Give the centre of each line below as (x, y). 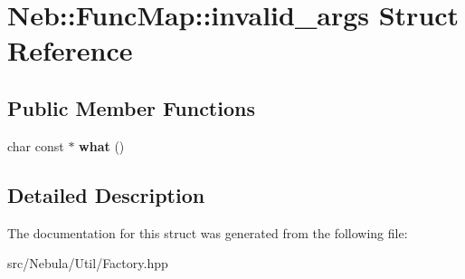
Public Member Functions (131, 107)
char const (36, 145)
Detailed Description (106, 194)
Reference (70, 50)
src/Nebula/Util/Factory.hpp (88, 263)
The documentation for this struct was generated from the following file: (208, 232)
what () (102, 145)
